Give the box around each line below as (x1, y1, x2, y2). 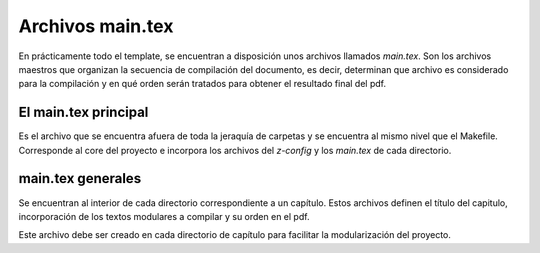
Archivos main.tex (18, 15, 174, 37)
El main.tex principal (18, 104, 149, 121)
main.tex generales (18, 170, 142, 187)
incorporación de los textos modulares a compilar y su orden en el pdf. (18, 210, 310, 222)
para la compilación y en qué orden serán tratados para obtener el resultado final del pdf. (18, 78, 387, 90)
